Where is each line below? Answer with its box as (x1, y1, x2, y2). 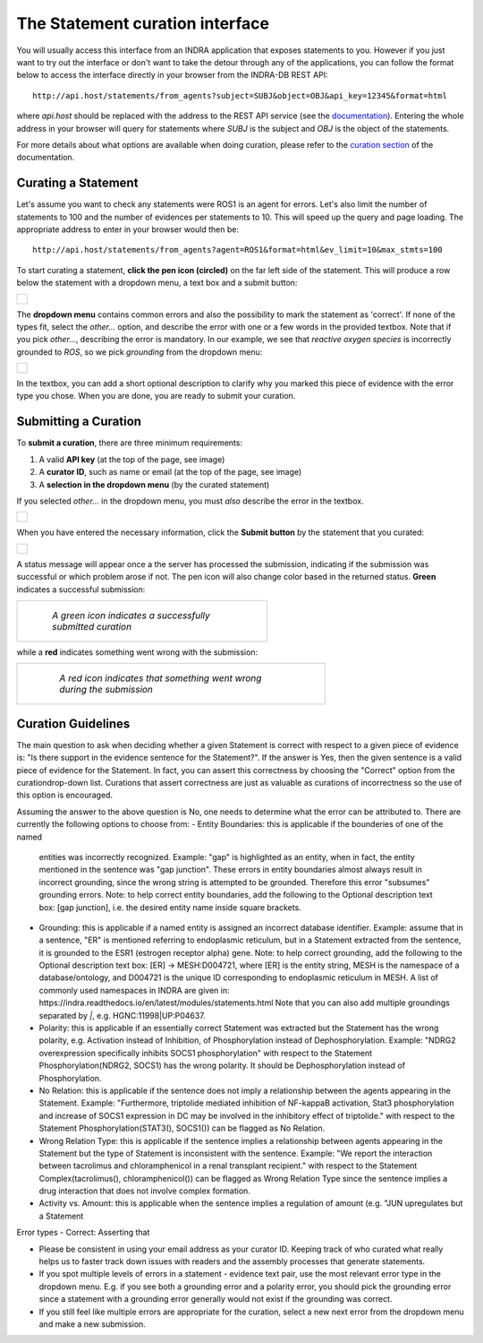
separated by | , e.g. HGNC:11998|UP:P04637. (38, 1010, 206, 1020)
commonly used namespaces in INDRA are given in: (38, 985, 230, 995)
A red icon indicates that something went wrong (59, 672, 262, 684)
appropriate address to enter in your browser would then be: (16, 224, 239, 235)
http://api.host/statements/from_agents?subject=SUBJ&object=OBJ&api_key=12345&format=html (32, 90, 447, 100)
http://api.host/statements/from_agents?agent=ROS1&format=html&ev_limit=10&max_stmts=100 (32, 245, 443, 255)
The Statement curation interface (16, 13, 270, 33)
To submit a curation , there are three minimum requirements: (16, 437, 243, 448)
